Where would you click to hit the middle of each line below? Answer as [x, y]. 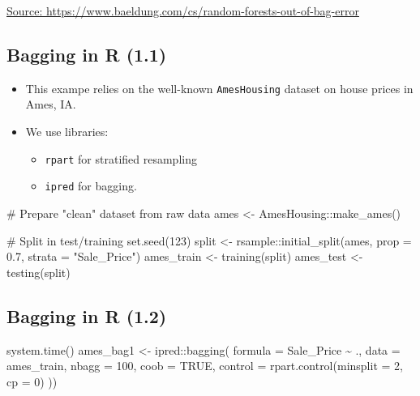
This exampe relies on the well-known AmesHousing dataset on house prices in [219, 88]
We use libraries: [67, 132]
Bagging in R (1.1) [87, 54]
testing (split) [39, 272]
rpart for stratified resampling [121, 158]
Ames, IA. [51, 104]
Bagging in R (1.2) [87, 315]
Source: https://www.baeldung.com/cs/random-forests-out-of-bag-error [183, 11]
